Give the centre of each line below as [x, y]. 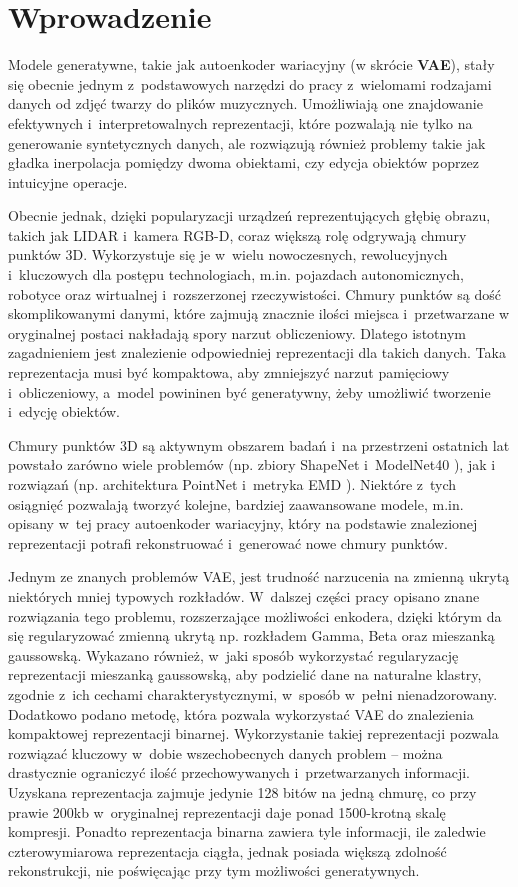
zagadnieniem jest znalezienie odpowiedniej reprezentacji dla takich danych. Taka [257, 352]
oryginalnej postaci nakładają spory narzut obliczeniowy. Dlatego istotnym [237, 332]
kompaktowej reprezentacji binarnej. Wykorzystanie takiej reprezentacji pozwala [253, 733]
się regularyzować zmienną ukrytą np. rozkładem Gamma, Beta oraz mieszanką [251, 635]
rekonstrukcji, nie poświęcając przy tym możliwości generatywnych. [214, 870]
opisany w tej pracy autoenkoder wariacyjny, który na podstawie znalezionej [243, 523]
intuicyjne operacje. [68, 181]
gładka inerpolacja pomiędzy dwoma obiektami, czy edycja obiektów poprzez [244, 162]
